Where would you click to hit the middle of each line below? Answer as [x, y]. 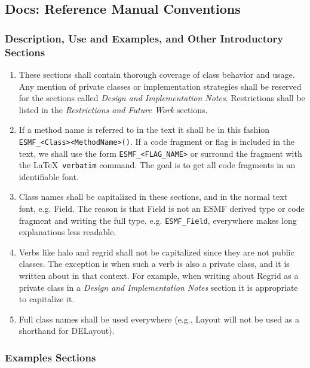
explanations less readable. [67, 232]
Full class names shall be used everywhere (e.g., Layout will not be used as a [159, 319]
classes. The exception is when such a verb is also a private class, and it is [154, 264]
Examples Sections [50, 357]
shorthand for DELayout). [67, 331]
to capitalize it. [47, 299]
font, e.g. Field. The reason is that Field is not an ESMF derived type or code [162, 209]
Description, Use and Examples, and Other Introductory [144, 38]
